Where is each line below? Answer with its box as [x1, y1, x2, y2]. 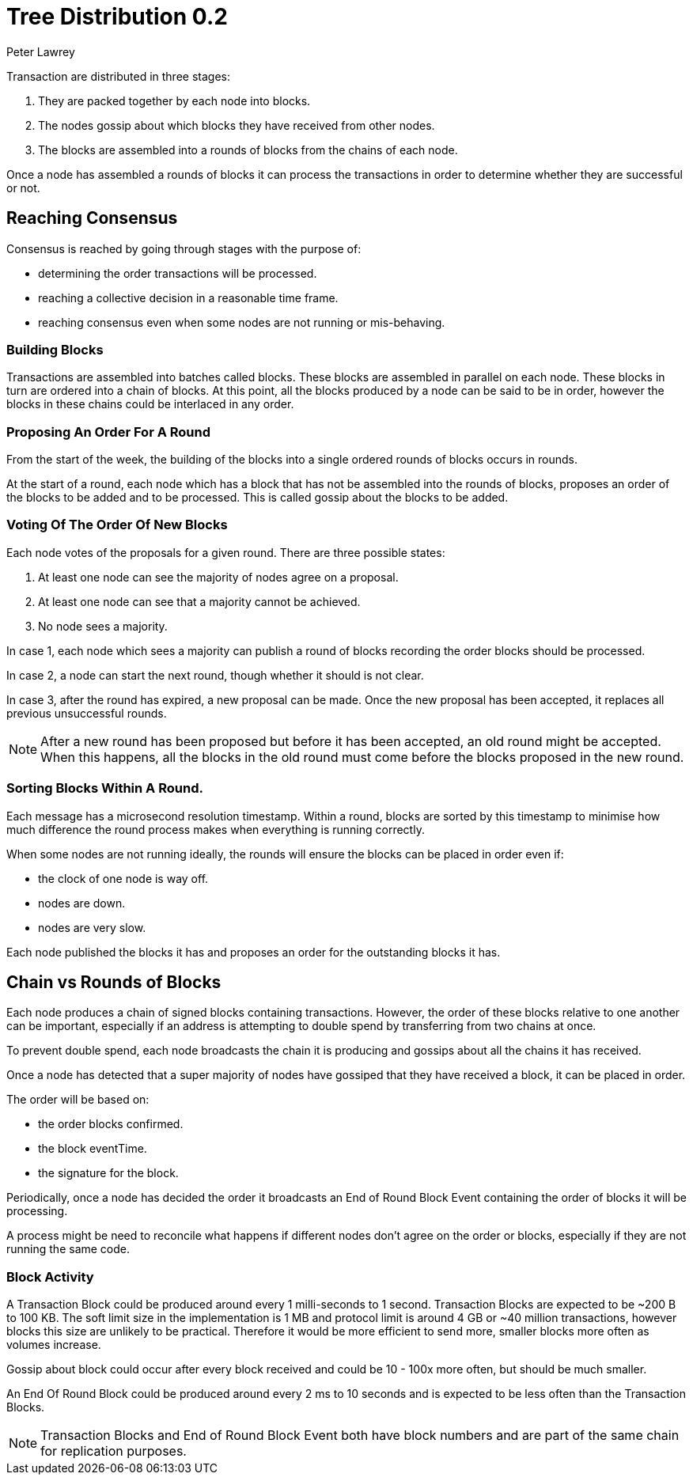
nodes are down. [38, 896, 126, 910]
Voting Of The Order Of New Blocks [6, 517, 228, 533]
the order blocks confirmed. [38, 1117, 184, 1131]
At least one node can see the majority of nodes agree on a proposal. [38, 570, 399, 584]
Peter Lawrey [6, 44, 75, 59]
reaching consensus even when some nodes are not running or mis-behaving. [38, 315, 445, 329]
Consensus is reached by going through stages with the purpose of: [6, 241, 362, 256]
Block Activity [6, 1268, 94, 1285]
